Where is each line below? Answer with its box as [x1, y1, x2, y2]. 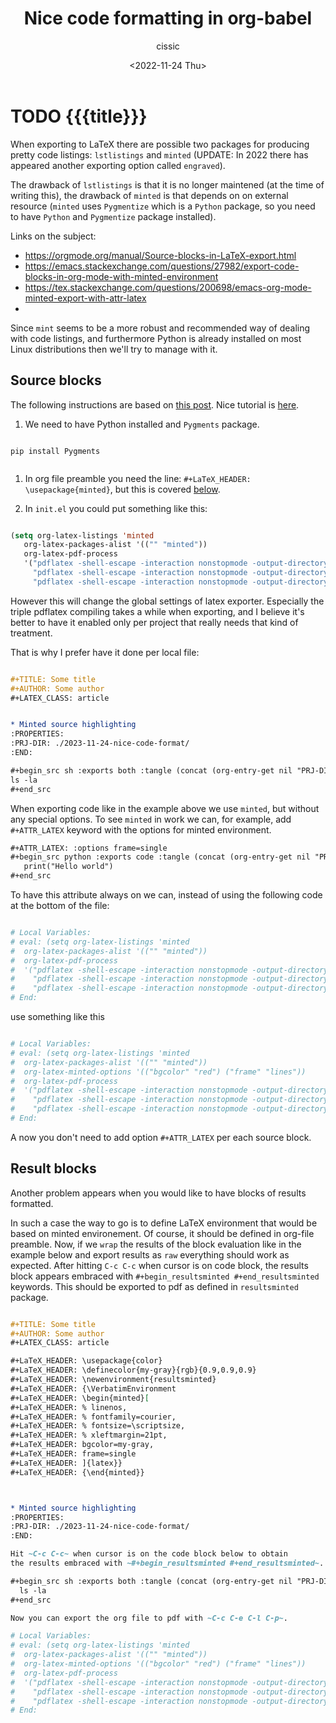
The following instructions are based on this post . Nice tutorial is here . [10, 398, 300, 411]
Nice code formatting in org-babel [23, 7, 313, 30]
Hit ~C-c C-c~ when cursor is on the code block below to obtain [10, 1549, 288, 1559]
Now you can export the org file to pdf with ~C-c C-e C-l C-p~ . [10, 1613, 288, 1623]
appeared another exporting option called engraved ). [10, 159, 226, 171]
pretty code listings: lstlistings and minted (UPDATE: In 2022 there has [10, 148, 309, 161]
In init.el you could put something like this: [24, 502, 208, 514]
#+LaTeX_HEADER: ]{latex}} [10, 1458, 123, 1468]
